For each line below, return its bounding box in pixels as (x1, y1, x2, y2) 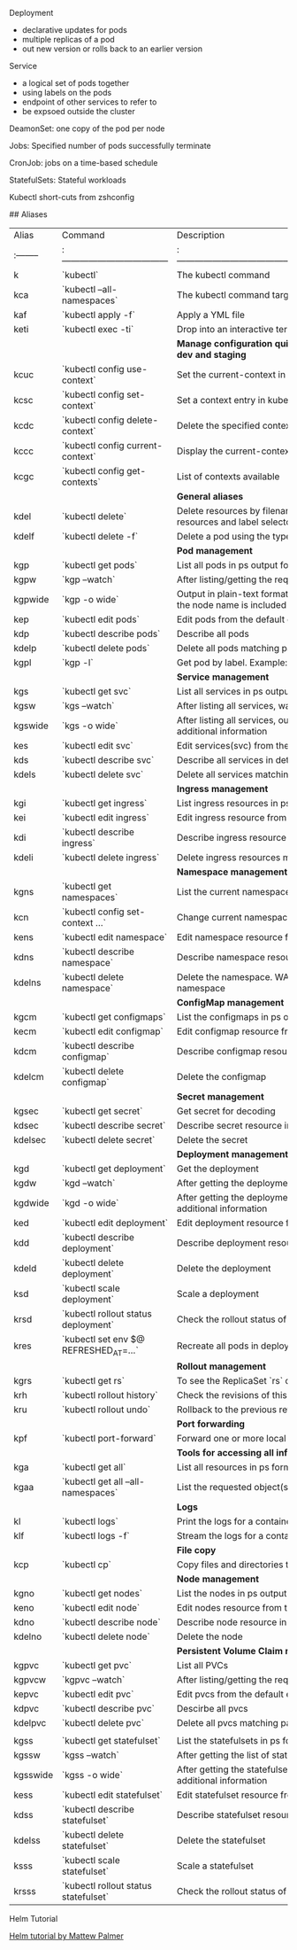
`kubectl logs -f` (61, 1530, 130, 1542)
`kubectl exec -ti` (61, 323, 134, 335)
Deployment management (176, 1148, 289, 1160)
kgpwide (13, 594, 49, 605)
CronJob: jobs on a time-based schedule (9, 158, 158, 167)
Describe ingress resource (176, 832, 287, 843)
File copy (176, 1544, 217, 1557)
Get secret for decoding (176, 1105, 276, 1117)
